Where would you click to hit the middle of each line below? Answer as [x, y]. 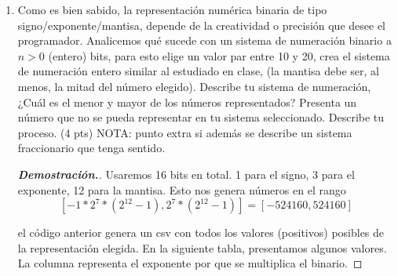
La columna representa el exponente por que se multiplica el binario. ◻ [190, 263]
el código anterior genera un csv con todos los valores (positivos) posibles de [201, 232]
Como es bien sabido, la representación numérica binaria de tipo [172, 9]
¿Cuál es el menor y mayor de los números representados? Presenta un [187, 102]
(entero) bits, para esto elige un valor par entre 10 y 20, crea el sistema [219, 55]
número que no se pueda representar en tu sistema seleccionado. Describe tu [201, 117]
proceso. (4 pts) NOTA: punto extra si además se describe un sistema [185, 132]
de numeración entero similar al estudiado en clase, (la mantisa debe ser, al [198, 71]
